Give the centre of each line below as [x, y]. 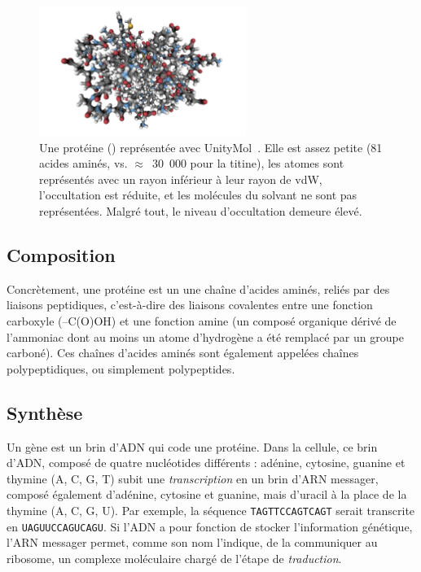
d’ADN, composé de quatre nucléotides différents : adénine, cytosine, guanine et [206, 463]
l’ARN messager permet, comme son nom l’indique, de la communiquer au [192, 542]
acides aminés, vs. [83, 163]
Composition [61, 254]
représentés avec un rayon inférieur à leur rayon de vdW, [181, 179]
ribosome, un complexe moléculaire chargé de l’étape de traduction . [174, 558]
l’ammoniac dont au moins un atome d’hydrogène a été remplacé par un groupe [205, 336]
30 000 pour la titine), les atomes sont [248, 163]
